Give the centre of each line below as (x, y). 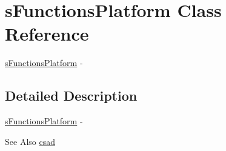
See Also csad (30, 141)
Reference (47, 34)
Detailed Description (71, 96)
